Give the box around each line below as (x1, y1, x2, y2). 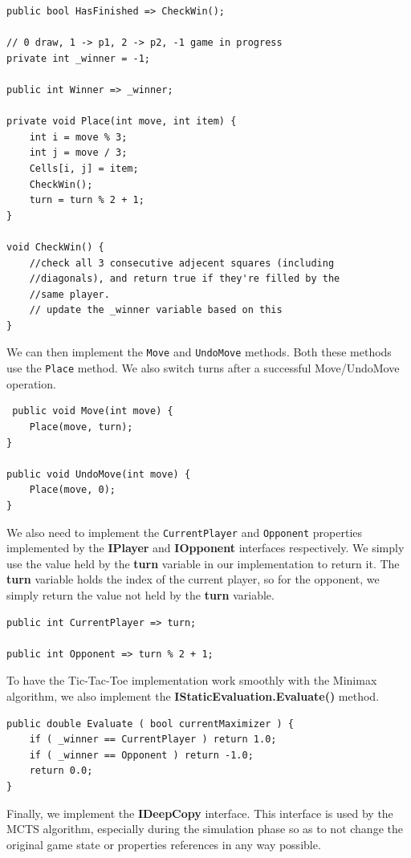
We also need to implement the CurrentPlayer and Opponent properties (6, 523, 363, 540)
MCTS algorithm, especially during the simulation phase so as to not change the (6, 820, 403, 837)
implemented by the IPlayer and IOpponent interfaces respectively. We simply (6, 539, 405, 556)
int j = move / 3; (29, 147, 128, 159)
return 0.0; (29, 765, 93, 777)
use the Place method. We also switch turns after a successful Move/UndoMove (6, 360, 400, 376)
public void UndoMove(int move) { (6, 468, 191, 480)
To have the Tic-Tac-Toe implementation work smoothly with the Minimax (6, 672, 377, 689)
